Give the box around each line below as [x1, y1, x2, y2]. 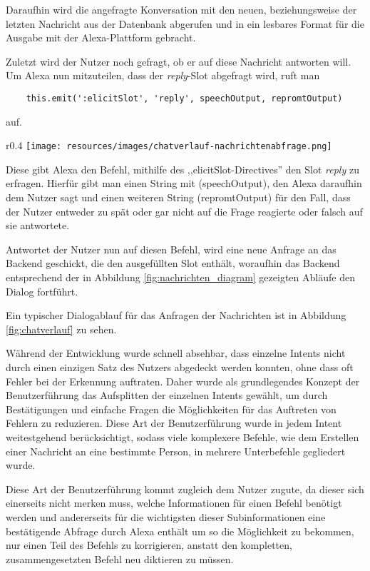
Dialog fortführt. [6, 283, 78, 298]
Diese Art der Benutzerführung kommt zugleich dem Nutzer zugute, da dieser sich [6, 481, 364, 496]
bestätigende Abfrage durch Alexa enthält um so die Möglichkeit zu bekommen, [6, 523, 354, 538]
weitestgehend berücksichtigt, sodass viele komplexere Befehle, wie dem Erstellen [6, 429, 359, 444]
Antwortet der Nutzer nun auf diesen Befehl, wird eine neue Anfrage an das [6, 241, 336, 256]
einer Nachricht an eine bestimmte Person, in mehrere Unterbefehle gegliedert [6, 443, 346, 458]
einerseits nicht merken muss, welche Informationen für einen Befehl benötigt [6, 495, 342, 510]
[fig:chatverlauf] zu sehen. [6, 321, 117, 336]
